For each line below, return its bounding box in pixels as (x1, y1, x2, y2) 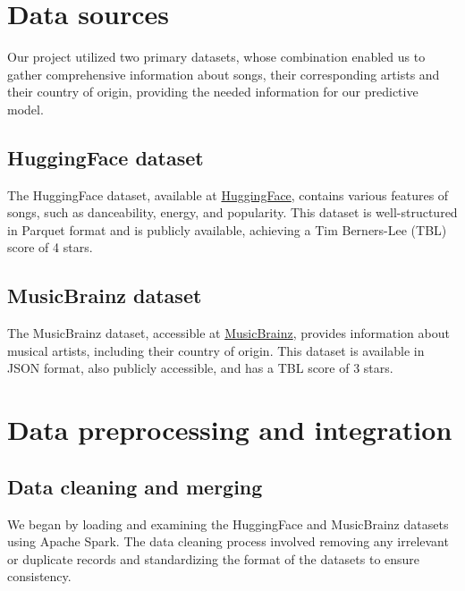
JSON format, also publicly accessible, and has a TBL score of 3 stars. (7, 359, 393, 377)
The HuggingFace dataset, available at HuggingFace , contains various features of (7, 185, 449, 204)
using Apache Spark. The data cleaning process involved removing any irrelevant (7, 532, 449, 551)
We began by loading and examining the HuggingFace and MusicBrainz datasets (7, 514, 449, 533)
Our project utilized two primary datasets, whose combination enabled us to (7, 47, 426, 66)
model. (7, 99, 44, 118)
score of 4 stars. (7, 238, 93, 257)
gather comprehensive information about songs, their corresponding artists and (7, 64, 440, 83)
